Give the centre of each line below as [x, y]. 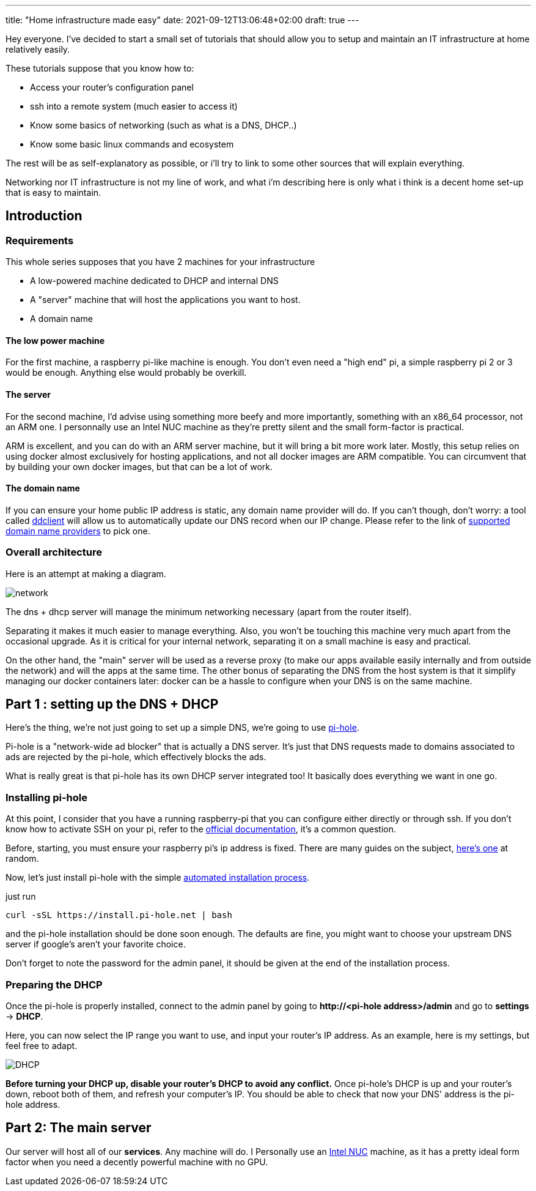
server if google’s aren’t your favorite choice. [96, 944]
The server [28, 395]
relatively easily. [38, 49]
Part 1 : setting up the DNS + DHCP [112, 704]
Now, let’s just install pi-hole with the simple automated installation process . [158, 878]
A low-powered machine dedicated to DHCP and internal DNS [154, 281]
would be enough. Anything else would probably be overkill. [126, 373]
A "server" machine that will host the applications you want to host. [165, 300]
